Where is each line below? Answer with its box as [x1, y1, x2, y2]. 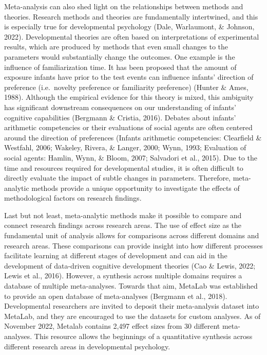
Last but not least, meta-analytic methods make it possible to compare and [4, 209, 242, 220]
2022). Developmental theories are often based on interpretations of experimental [4, 31, 259, 42]
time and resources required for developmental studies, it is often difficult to [4, 162, 243, 173]
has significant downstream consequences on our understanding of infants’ [4, 101, 236, 112]
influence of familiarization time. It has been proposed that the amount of [4, 61, 237, 72]
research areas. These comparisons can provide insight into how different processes [4, 240, 263, 251]
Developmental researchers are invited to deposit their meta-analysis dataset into [4, 300, 259, 311]
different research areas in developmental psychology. [4, 341, 170, 351]
